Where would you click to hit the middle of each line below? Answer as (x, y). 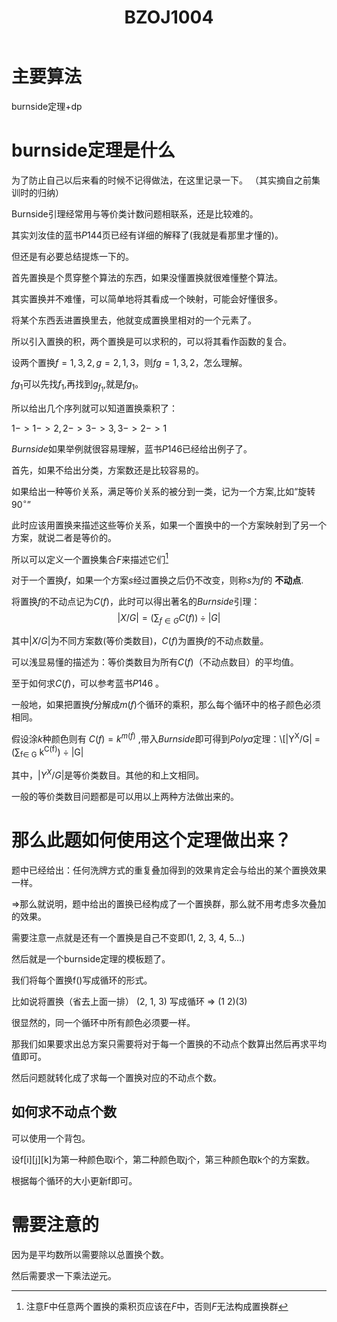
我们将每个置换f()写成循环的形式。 (82, 980)
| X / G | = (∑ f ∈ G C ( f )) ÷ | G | (169, 619)
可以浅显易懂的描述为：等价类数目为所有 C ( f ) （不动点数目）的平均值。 (155, 662)
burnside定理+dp (47, 106)
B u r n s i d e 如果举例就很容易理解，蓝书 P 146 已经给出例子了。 (132, 449)
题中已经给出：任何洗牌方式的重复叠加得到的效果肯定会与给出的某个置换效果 (169, 870)
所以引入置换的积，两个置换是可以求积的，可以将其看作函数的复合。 (151, 341)
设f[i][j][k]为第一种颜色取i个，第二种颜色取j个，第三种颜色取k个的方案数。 (163, 1159)
